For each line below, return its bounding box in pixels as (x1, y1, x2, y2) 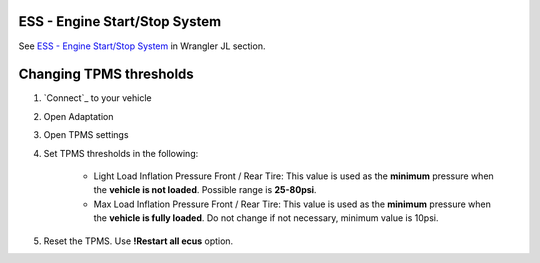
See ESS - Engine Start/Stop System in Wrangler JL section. (18, 40, 266, 52)
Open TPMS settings (43, 129, 129, 141)
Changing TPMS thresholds (18, 66, 194, 83)
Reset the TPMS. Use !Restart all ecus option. (43, 235, 234, 247)
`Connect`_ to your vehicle (43, 92, 152, 104)
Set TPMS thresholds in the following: (43, 147, 199, 159)
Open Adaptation (43, 110, 114, 122)
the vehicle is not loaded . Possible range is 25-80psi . (93, 184, 317, 196)
